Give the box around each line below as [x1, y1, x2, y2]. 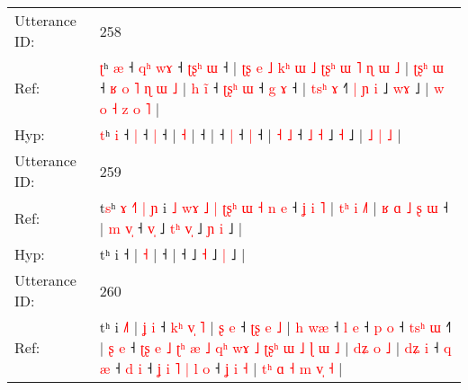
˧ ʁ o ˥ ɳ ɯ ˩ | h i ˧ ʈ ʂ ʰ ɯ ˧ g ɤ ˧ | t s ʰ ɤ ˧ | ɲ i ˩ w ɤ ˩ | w [99, 77, 445, 98]
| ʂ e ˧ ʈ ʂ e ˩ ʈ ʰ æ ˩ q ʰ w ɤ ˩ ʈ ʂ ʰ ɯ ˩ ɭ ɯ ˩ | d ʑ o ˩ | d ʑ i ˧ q [99, 337, 452, 358]
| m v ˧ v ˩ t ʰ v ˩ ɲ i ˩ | [99, 217, 243, 238]
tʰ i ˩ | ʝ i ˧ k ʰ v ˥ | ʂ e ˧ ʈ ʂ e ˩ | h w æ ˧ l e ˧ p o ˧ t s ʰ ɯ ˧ [99, 316, 452, 337]
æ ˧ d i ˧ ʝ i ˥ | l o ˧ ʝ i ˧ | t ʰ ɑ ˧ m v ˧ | [99, 358, 343, 378]
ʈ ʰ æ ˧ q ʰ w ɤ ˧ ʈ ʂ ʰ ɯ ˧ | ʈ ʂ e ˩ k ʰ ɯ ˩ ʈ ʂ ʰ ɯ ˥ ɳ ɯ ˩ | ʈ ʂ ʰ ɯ [99, 57, 445, 77]
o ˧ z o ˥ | [99, 98, 160, 119]
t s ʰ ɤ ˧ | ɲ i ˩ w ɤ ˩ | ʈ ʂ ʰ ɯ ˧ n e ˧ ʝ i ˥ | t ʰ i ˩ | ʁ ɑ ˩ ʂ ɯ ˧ [99, 197, 449, 217]
